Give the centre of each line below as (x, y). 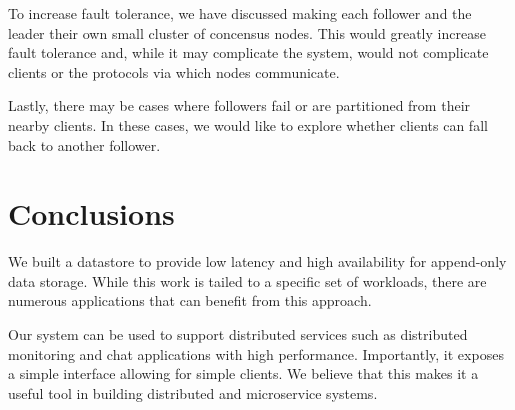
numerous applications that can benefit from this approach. (190, 300)
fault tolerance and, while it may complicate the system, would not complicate (248, 52)
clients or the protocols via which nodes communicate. (174, 71)
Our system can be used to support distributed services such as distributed (238, 334)
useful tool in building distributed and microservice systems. (193, 392)
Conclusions (91, 213)
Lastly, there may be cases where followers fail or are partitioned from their (239, 105)
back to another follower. (84, 144)
